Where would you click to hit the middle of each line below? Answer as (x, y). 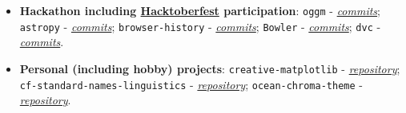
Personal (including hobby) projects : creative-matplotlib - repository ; (210, 68)
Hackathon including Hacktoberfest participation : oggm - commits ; (200, 10)
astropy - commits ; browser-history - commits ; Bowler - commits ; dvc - (200, 26)
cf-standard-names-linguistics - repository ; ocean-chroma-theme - (191, 84)
